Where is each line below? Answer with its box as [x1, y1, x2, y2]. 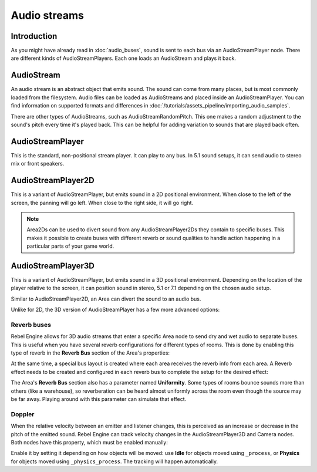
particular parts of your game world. [26, 242, 114, 250]
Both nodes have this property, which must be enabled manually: [11, 439, 168, 446]
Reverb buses [11, 321, 51, 329]
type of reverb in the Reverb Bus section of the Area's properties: [11, 349, 170, 356]
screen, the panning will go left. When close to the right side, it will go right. [11, 199, 194, 206]
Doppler [11, 410, 35, 418]
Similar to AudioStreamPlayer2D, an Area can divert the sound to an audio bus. [11, 295, 201, 302]
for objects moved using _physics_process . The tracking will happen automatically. [11, 458, 218, 465]
